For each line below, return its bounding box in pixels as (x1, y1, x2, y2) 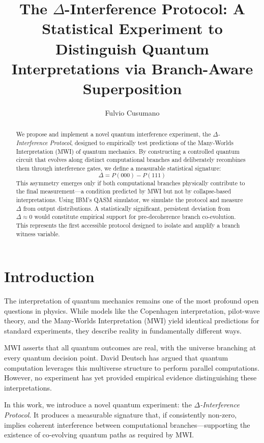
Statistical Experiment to (42, 18, 223, 39)
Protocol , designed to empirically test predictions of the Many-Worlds (49, 138, 233, 147)
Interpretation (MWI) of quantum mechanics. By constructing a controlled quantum (16, 147, 240, 155)
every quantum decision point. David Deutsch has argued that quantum (4, 352, 228, 363)
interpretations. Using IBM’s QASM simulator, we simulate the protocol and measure (16, 195, 243, 204)
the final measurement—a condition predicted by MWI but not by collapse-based (16, 187, 231, 196)
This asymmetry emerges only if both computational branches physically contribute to (16, 178, 245, 187)
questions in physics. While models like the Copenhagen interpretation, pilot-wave (4, 305, 260, 316)
